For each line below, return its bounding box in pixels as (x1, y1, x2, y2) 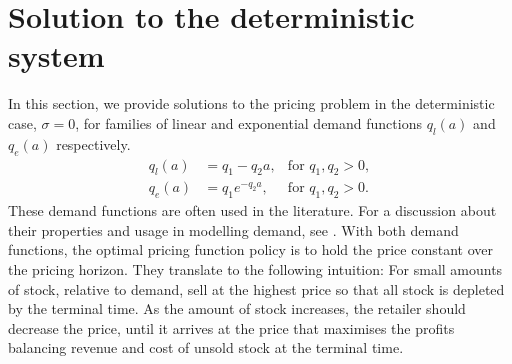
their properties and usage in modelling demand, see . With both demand (8, 219, 459, 240)
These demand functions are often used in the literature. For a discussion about (8, 200, 497, 221)
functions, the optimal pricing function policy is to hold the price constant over (8, 239, 493, 260)
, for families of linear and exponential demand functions (75, 112, 422, 133)
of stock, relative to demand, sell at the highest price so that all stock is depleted (8, 278, 505, 299)
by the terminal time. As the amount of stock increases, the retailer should (8, 298, 466, 319)
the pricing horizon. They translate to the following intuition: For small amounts (8, 258, 503, 279)
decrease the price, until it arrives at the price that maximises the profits (8, 317, 455, 338)
